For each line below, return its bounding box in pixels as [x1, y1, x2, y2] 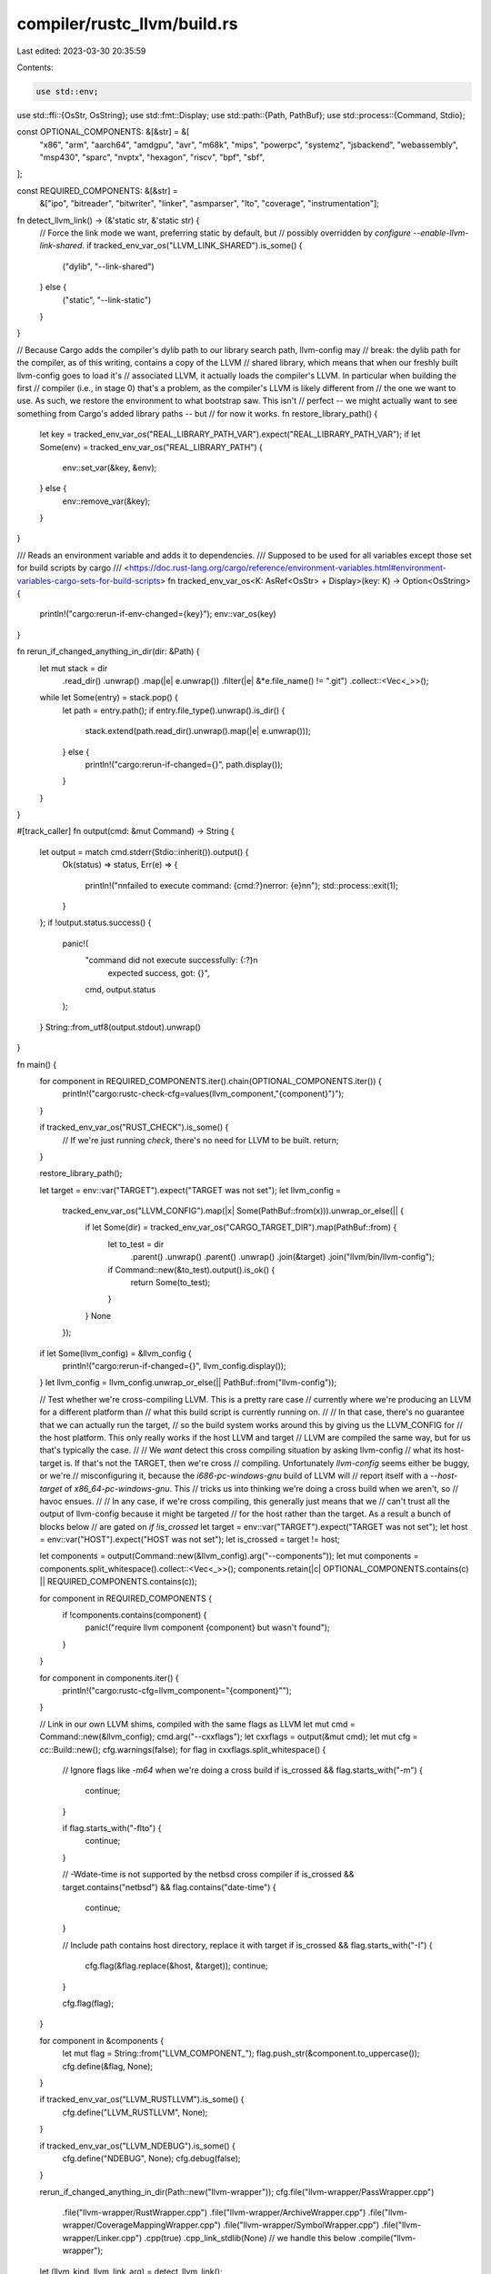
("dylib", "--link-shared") [62, 260, 155, 272]
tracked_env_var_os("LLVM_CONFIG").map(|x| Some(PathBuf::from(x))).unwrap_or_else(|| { [62, 1205, 405, 1216]
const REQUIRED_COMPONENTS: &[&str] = [16, 185, 179, 196]
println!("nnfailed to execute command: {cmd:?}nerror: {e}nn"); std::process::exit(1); [85, 880, 399, 890]
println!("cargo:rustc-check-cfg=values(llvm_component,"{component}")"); [62, 1088, 345, 1100]
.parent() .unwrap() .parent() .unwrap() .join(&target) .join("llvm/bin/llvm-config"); [130, 1252, 436, 1263]
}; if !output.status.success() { [39, 917, 152, 928]
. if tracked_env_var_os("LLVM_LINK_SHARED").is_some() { [82, 240, 303, 251]
